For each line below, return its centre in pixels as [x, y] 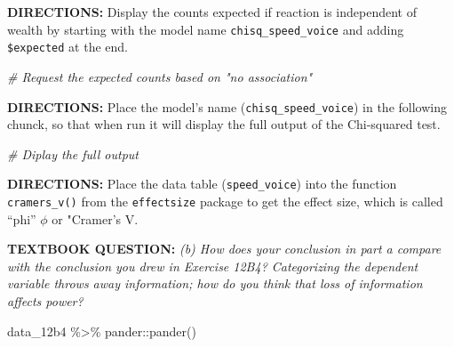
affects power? [45, 301]
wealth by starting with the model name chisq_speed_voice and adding [206, 29]
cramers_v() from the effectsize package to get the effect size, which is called [225, 201]
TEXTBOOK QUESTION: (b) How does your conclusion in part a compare [224, 249]
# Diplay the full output [73, 153]
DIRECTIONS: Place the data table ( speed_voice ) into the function [202, 184]
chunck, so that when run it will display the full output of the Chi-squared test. [224, 124]
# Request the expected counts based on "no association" [160, 76]
